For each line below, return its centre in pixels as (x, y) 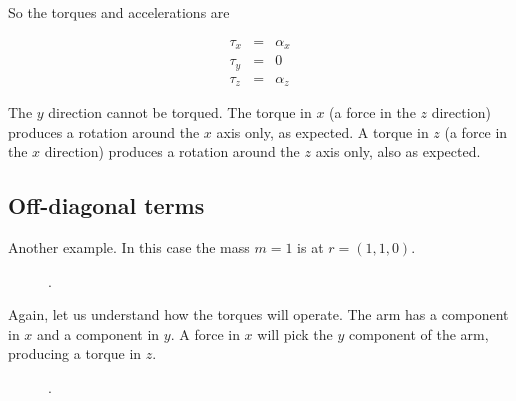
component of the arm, (418, 333)
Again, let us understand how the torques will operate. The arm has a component (258, 314)
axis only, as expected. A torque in (322, 131)
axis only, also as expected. (398, 151)
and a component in (98, 333)
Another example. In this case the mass (129, 247)
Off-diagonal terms (106, 205)
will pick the (295, 333)
